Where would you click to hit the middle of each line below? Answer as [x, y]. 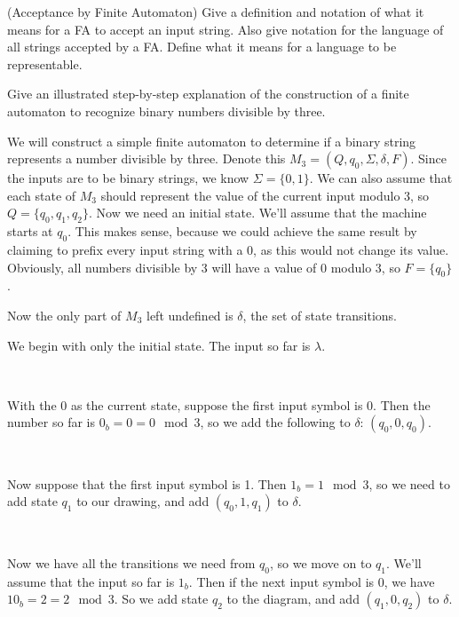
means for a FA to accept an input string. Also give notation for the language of [226, 29]
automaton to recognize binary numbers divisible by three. [166, 111]
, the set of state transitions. [320, 315]
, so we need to [409, 483]
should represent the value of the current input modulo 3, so [265, 195]
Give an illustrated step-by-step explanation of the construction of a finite [208, 94]
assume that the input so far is [91, 581]
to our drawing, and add [143, 501]
